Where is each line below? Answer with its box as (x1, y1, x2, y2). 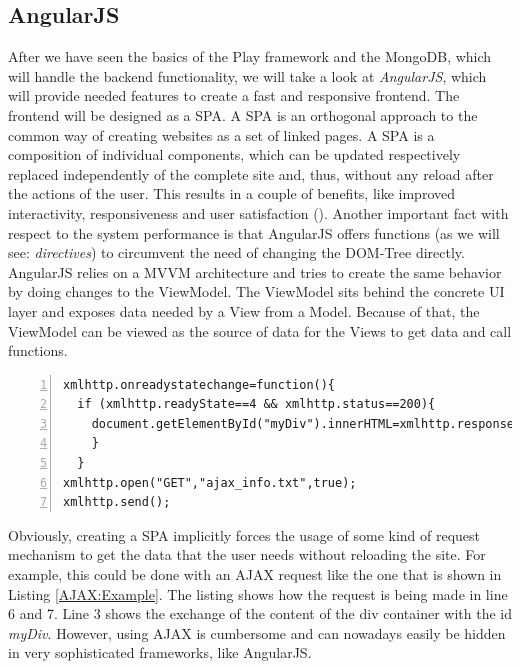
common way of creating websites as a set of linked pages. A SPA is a (8, 124, 435, 145)
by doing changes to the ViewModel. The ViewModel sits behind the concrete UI (8, 281, 505, 302)
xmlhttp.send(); (63, 495, 171, 510)
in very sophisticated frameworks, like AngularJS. (8, 642, 312, 663)
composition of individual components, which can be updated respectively (8, 144, 461, 165)
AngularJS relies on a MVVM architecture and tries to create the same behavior (8, 261, 502, 282)
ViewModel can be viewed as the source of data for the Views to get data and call (8, 320, 512, 341)
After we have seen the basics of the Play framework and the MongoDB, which (8, 46, 492, 67)
